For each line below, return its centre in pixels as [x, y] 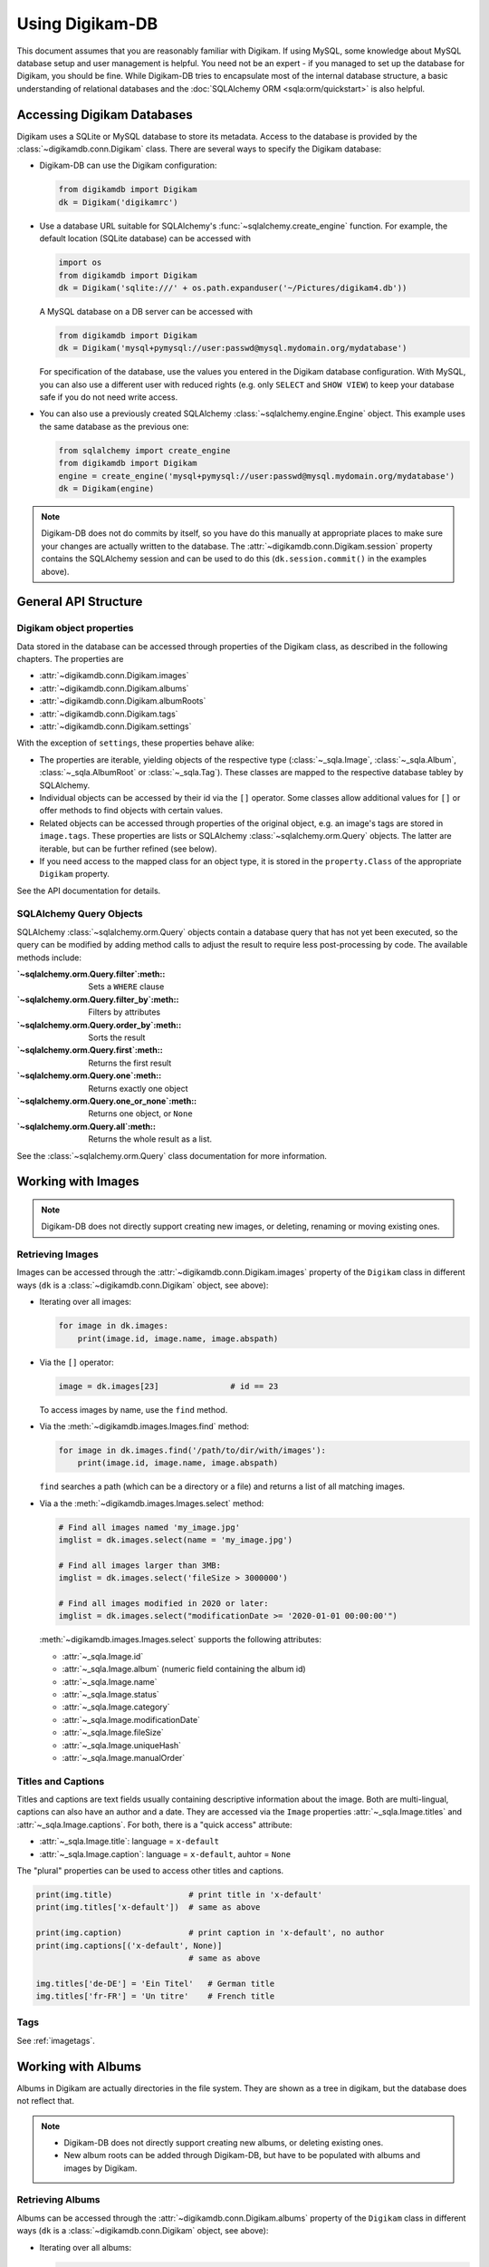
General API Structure [80, 602]
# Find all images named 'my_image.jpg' [149, 1527]
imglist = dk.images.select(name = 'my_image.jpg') [176, 1540]
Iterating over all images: [85, 1302]
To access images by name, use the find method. [134, 1409]
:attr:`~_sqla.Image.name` [110, 1681]
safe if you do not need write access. [109, 397]
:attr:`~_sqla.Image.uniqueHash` [121, 1745]
